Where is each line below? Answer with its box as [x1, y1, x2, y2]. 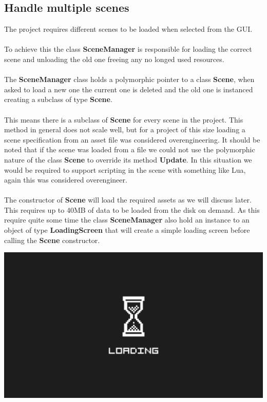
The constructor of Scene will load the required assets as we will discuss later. [4, 194, 252, 205]
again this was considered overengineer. [4, 174, 127, 185]
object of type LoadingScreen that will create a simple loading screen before [4, 225, 250, 235]
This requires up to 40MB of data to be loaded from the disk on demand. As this [4, 204, 260, 215]
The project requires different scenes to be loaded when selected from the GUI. [4, 24, 253, 34]
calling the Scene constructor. [4, 234, 100, 245]
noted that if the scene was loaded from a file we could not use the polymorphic [4, 144, 255, 155]
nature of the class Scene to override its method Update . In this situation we [4, 154, 252, 165]
